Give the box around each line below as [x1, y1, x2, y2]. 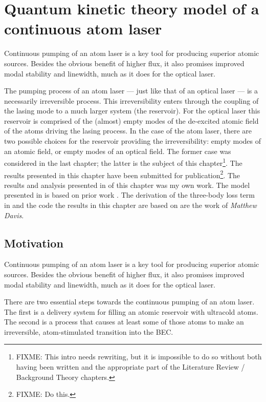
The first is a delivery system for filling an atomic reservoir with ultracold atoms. [4, 306, 258, 317]
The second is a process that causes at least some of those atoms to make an [4, 316, 244, 327]
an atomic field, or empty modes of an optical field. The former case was [4, 145, 231, 156]
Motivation [4, 235, 63, 251]
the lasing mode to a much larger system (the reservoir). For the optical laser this [4, 105, 260, 116]
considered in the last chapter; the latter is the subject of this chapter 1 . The [4, 156, 242, 168]
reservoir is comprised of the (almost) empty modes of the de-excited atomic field [4, 115, 259, 126]
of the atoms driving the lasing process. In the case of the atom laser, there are [4, 125, 252, 136]
